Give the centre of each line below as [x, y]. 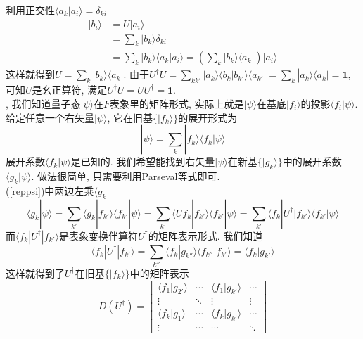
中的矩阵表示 [159, 273]
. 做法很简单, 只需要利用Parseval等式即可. [126, 176]
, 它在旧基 [130, 117]
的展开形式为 [208, 117]
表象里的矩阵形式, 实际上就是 [177, 104]
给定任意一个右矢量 [50, 117]
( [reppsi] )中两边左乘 [50, 190]
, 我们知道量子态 [43, 104]
